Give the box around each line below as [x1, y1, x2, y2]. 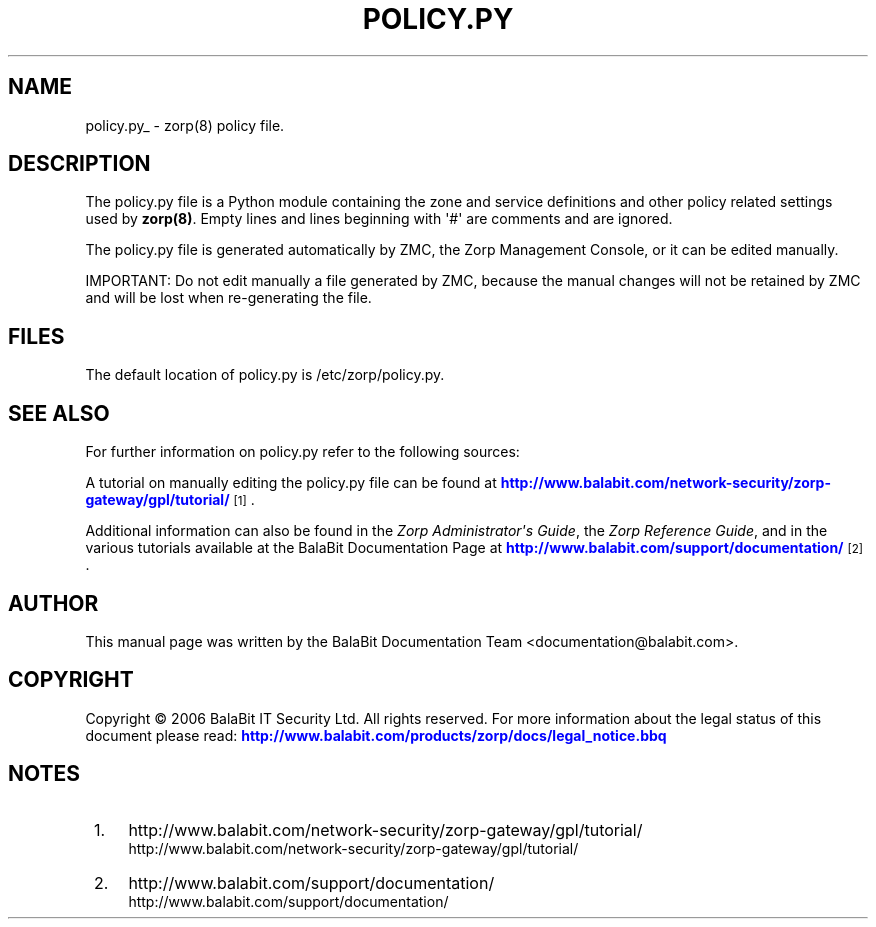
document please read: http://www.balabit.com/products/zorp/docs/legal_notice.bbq [85, 726, 667, 744]
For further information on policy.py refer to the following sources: [85, 443, 520, 461]
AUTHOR [8, 590, 99, 616]
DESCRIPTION [8, 151, 151, 177]
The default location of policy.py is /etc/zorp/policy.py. [85, 366, 445, 384]
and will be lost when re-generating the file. [85, 289, 372, 307]
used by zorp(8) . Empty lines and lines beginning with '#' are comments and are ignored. [85, 210, 673, 228]
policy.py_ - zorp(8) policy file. [85, 116, 285, 134]
